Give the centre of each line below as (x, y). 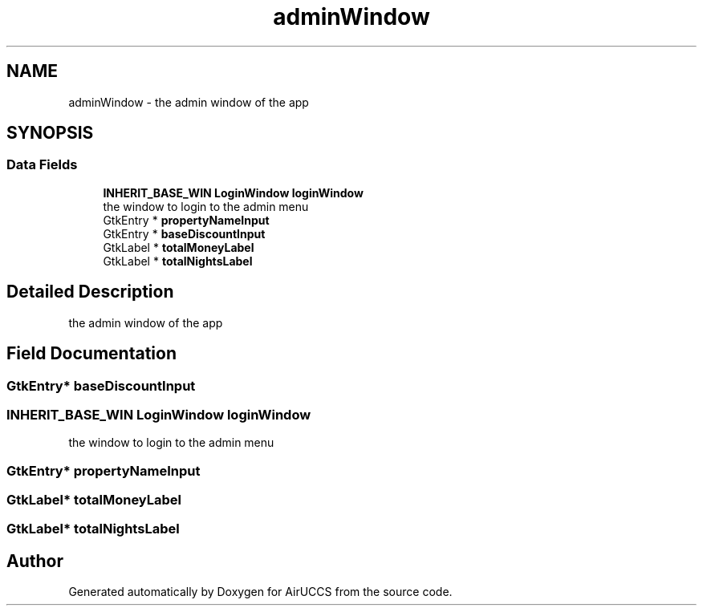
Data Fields (42, 165)
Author (35, 561)
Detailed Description (90, 292)
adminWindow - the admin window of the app (189, 102)
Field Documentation (91, 354)
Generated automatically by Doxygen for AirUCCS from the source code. (260, 592)
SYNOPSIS (50, 133)
